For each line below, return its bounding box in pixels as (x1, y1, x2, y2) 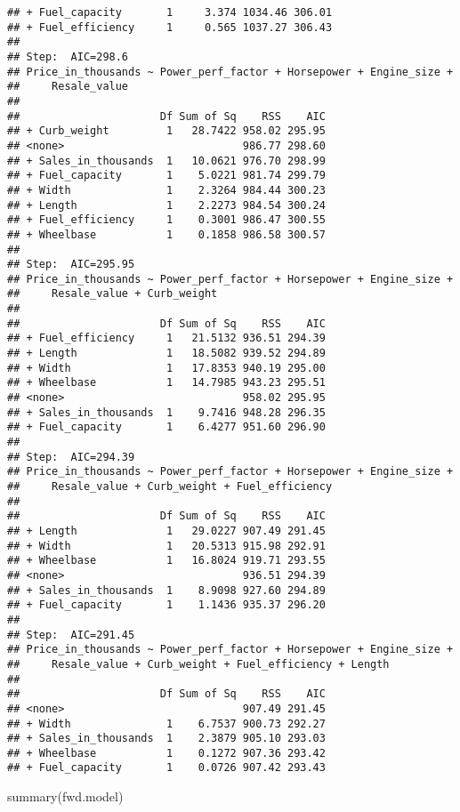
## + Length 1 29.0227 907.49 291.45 (7, 524, 326, 537)
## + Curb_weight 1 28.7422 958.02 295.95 (7, 125, 326, 138)
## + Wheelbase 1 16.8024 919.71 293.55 (7, 554, 326, 567)
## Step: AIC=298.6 (7, 50, 129, 63)
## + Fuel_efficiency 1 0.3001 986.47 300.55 (7, 213, 326, 227)
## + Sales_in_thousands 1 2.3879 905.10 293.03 (7, 732, 326, 745)
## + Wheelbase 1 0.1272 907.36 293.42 (7, 746, 326, 760)
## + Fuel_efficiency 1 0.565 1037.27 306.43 (7, 20, 333, 34)
